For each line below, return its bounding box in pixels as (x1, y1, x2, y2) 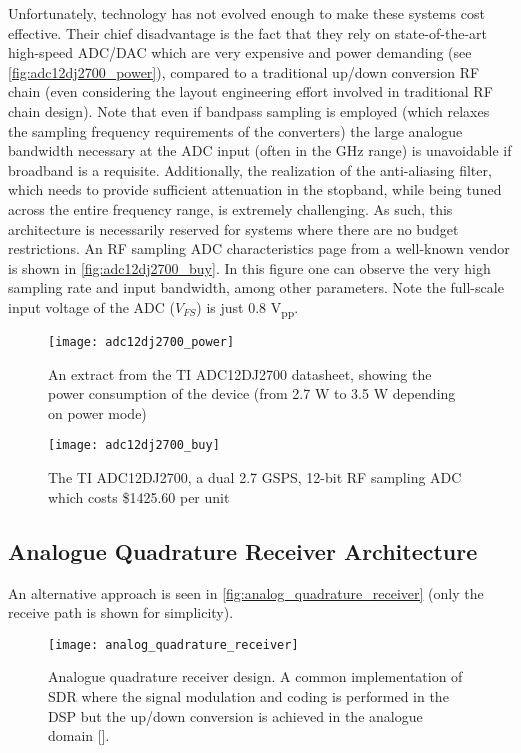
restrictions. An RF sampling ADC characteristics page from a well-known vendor (8, 238, 510, 259)
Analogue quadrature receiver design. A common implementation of (48, 666, 463, 687)
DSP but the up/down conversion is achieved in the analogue (48, 705, 423, 726)
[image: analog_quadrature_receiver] (48, 637, 299, 652)
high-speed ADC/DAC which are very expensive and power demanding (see (8, 42, 472, 63)
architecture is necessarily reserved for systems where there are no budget (8, 218, 459, 239)
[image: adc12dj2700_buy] (48, 438, 220, 453)
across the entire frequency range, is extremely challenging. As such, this (8, 198, 453, 219)
